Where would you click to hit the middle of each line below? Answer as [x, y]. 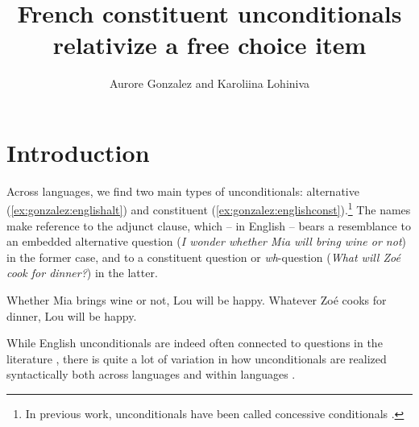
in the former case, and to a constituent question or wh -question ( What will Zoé [203, 257]
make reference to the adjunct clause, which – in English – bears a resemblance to [209, 225]
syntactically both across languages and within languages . [151, 374]
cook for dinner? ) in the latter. [82, 273]
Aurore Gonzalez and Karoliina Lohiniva [209, 83]
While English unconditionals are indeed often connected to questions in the [195, 343]
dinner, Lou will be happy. [72, 315]
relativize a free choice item [209, 45]
